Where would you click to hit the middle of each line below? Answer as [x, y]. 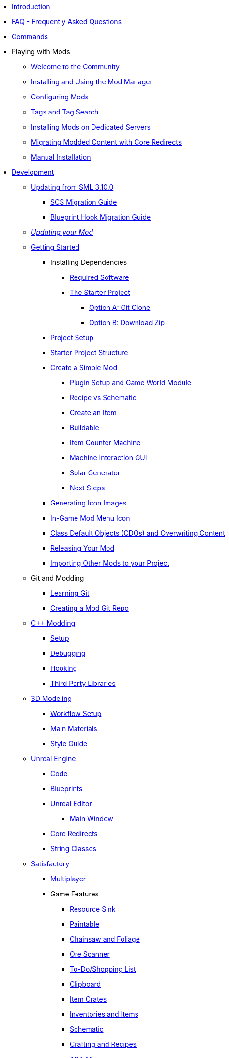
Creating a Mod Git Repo [90, 608]
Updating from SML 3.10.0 [72, 187]
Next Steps [87, 488]
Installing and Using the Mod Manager [92, 82]
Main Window [92, 819]
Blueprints [67, 789]
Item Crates [88, 999]
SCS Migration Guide [84, 202]
